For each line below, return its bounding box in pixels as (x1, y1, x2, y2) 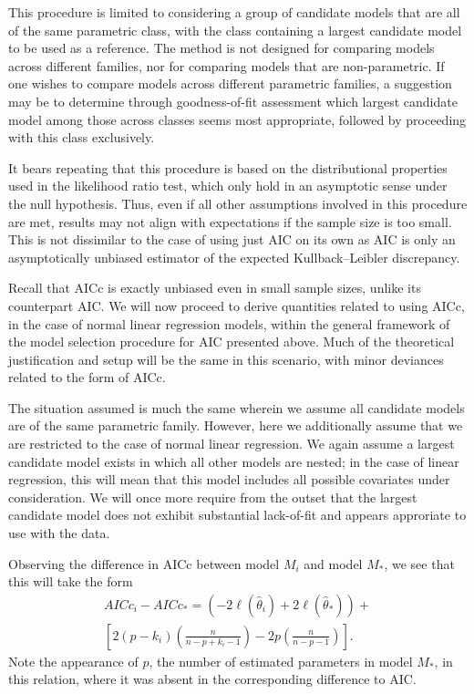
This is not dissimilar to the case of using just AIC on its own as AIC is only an (8, 230, 456, 249)
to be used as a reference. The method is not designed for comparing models (8, 38, 435, 57)
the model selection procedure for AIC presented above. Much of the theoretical (8, 332, 455, 351)
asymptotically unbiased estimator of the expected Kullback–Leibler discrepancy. (8, 247, 460, 266)
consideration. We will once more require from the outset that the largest (8, 487, 417, 506)
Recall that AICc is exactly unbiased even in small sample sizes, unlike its (8, 278, 421, 297)
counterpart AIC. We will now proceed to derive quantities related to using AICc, (8, 295, 465, 315)
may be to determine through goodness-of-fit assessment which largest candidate (8, 91, 458, 110)
